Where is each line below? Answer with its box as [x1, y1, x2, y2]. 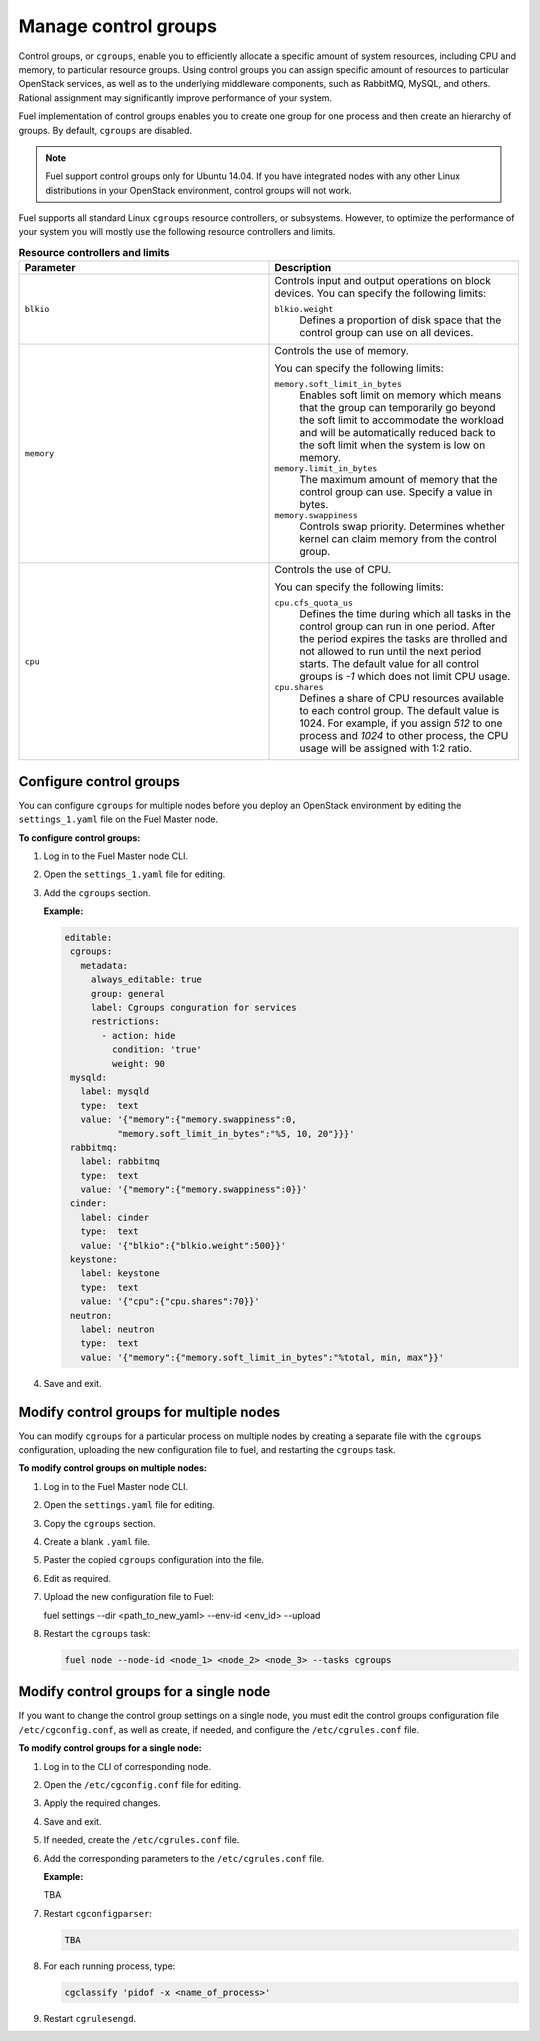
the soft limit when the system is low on [299, 438, 486, 452]
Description [274, 261, 332, 275]
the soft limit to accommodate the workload [299, 413, 505, 427]
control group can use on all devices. [299, 326, 474, 340]
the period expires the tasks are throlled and [299, 632, 508, 646]
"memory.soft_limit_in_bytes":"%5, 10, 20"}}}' [116, 1128, 355, 1139]
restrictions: [90, 1016, 160, 1027]
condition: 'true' [111, 1044, 202, 1055]
